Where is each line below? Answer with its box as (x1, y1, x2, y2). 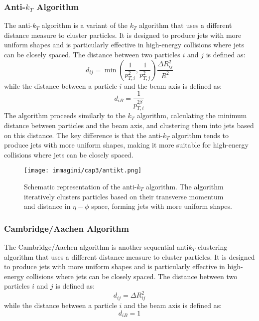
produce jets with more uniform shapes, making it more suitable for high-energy (4, 140, 249, 150)
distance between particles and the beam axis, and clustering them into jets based (4, 120, 254, 130)
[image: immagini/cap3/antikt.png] (24, 167, 142, 174)
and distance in (24, 201, 71, 211)
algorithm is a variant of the (41, 20, 128, 30)
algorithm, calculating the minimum (136, 110, 247, 121)
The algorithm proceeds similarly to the (4, 110, 126, 121)
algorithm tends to (172, 130, 229, 140)
